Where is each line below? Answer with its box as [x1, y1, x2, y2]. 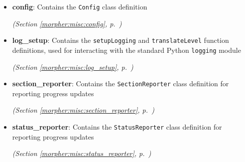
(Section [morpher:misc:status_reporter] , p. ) [12, 148, 151, 159]
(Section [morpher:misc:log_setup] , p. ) [12, 61, 133, 72]
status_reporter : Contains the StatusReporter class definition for [12, 122, 222, 132]
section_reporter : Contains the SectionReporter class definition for [12, 78, 229, 89]
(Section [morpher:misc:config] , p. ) [12, 18, 122, 28]
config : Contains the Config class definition [12, 1, 147, 11]
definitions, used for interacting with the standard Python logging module [12, 44, 241, 55]
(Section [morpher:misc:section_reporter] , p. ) [12, 105, 154, 115]
